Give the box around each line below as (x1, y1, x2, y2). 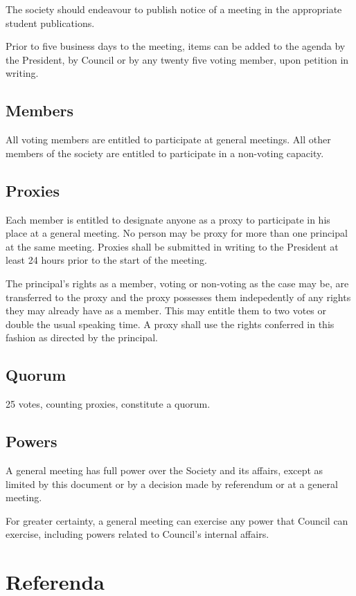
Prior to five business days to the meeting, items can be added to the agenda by (6, 39, 346, 53)
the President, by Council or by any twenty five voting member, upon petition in (6, 52, 349, 66)
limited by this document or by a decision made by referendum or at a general (6, 476, 338, 491)
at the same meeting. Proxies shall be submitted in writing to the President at (6, 239, 339, 253)
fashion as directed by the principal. (6, 330, 158, 345)
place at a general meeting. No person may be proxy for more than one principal (6, 226, 348, 240)
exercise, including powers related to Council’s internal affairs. (6, 527, 269, 541)
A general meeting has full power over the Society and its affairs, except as (6, 462, 323, 477)
